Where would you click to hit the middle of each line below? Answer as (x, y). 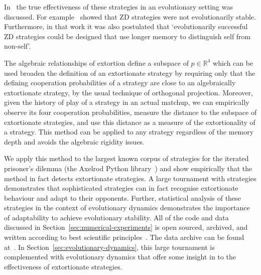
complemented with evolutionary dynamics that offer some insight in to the (120, 257)
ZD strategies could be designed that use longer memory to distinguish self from (127, 36)
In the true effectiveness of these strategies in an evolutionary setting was (118, 7)
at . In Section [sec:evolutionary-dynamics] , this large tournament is (109, 247)
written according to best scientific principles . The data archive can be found (124, 237)
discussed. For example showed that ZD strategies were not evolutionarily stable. (130, 16)
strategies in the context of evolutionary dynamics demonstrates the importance (127, 208)
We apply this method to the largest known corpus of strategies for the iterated (126, 158)
